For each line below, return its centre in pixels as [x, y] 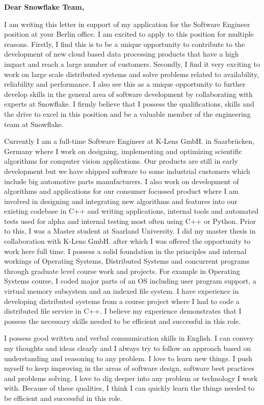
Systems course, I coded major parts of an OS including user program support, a [130, 281]
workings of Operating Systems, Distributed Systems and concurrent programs [127, 261]
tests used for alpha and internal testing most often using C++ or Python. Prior [130, 221]
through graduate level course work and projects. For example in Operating [122, 271]
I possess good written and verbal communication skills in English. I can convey [129, 338]
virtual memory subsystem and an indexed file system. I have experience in [122, 291]
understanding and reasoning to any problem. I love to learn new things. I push [128, 358]
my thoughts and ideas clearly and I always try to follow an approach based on [128, 348]
